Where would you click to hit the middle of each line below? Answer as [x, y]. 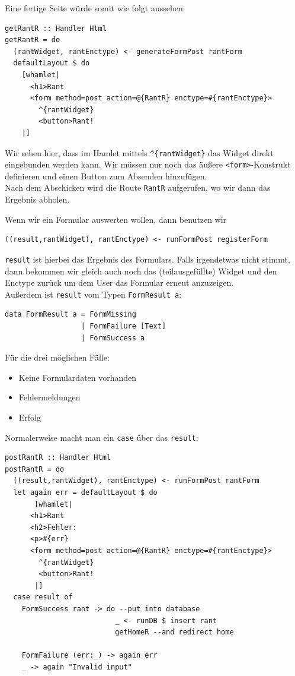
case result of [43, 597]
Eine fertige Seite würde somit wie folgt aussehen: [95, 8]
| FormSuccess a [113, 338]
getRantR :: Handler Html [56, 28]
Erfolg [30, 417]
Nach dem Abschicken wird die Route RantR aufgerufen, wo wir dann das [138, 187]
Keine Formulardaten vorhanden [78, 377]
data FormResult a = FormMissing [70, 315]
